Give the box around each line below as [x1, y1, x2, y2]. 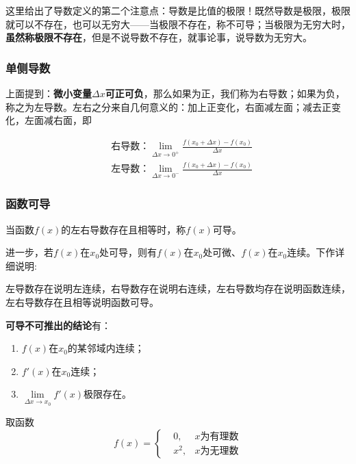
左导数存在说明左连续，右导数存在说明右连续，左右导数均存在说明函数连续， [5, 281, 351, 296]
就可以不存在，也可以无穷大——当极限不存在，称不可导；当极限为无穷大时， [5, 16, 351, 31]
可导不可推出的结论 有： [5, 318, 111, 332]
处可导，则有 [99, 245, 157, 259]
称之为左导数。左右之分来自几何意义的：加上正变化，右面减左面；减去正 [5, 99, 331, 114]
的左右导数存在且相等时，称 [61, 222, 186, 236]
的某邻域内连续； [67, 341, 144, 355]
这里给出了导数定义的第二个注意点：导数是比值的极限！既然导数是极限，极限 [5, 3, 351, 17]
